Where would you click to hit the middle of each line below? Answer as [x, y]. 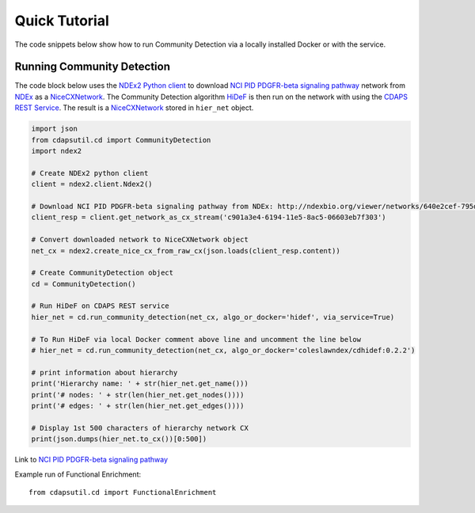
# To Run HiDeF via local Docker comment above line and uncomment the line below [196, 339]
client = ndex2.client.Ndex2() [92, 184]
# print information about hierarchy [104, 372]
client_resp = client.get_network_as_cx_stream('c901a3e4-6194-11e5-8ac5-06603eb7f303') [209, 217]
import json [55, 129]
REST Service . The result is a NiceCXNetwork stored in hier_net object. [134, 108]
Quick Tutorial [62, 21]
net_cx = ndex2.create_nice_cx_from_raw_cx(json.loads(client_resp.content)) [186, 251]
